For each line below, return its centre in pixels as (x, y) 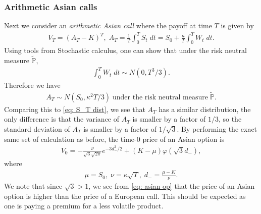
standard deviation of (37, 128)
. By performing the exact (217, 128)
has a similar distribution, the (205, 109)
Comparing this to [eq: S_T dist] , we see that (75, 109)
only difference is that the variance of (62, 119)
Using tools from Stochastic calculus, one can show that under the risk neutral (125, 50)
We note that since (33, 186)
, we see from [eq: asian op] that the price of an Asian (172, 186)
